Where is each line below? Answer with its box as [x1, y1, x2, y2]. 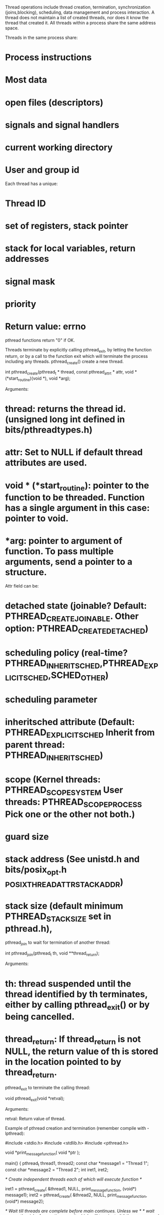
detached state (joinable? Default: [5, 600, 147, 612]
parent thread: [5, 739, 65, 750]
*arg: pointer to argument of [5, 535, 123, 547]
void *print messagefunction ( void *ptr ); [5, 1149, 80, 1156]
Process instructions [5, 52, 92, 63]
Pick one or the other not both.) [5, 809, 135, 820]
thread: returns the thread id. [5, 404, 126, 415]
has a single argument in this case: [5, 502, 150, 514]
